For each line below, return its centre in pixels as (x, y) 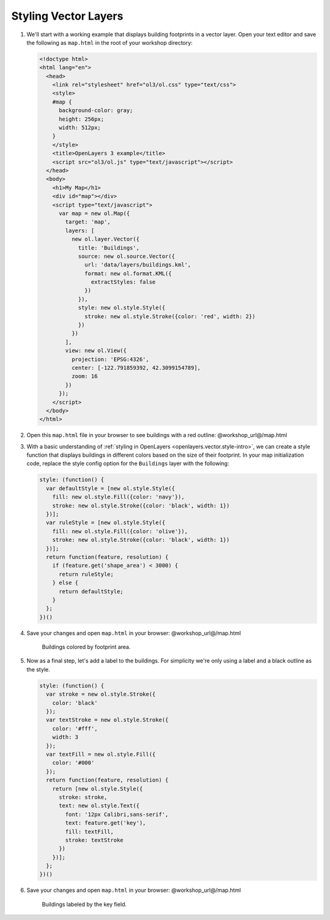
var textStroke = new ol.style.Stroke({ (107, 720)
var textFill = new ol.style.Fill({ (101, 754)
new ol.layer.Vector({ (105, 239)
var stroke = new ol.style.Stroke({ (101, 694)
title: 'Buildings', (109, 248)
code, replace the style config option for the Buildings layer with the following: (128, 463)
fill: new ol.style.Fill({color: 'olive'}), (120, 531)
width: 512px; (80, 128)
